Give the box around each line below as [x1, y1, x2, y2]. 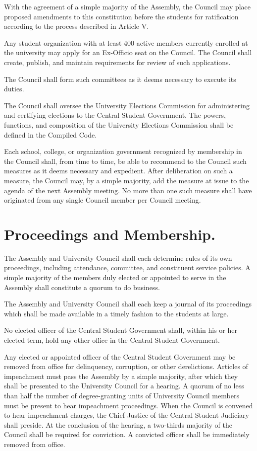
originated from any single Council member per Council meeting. [4, 195, 201, 205]
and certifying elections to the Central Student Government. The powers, [4, 110, 226, 120]
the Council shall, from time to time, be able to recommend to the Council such [4, 155, 247, 166]
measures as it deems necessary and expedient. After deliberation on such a [4, 165, 233, 176]
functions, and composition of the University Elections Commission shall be [4, 119, 234, 130]
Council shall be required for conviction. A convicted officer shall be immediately [4, 429, 250, 440]
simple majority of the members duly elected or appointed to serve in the [4, 272, 226, 282]
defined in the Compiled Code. [4, 129, 97, 140]
